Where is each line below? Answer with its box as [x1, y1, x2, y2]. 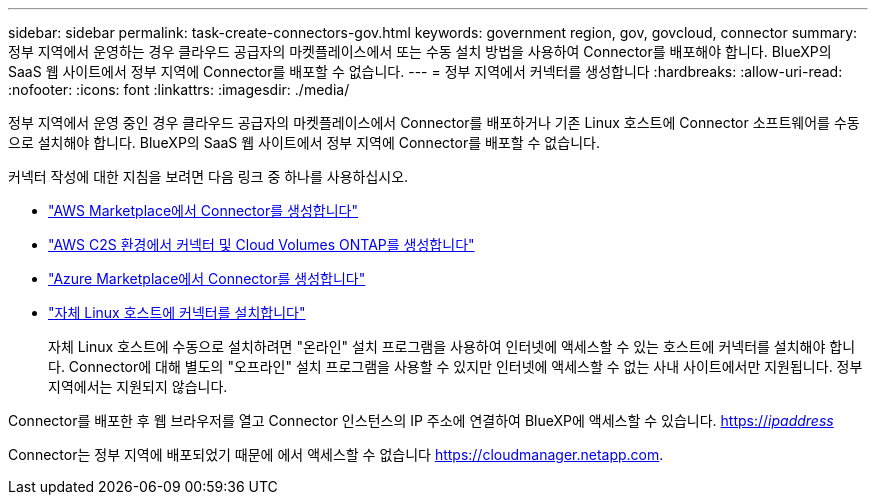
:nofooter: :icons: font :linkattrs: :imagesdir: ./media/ [8, 81, 350, 98]
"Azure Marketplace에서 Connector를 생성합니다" [48, 270, 366, 287]
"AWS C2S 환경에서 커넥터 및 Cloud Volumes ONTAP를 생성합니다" [48, 236, 475, 253]
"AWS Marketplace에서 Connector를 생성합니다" [48, 202, 358, 219]
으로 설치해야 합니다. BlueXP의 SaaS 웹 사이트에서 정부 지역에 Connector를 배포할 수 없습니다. [8, 134, 600, 151]
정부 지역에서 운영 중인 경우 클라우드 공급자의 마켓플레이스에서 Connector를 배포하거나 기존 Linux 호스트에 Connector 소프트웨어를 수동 [8, 114, 860, 131]
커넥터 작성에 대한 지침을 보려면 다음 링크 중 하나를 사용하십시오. [8, 168, 409, 185]
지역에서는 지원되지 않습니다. [48, 378, 228, 395]
